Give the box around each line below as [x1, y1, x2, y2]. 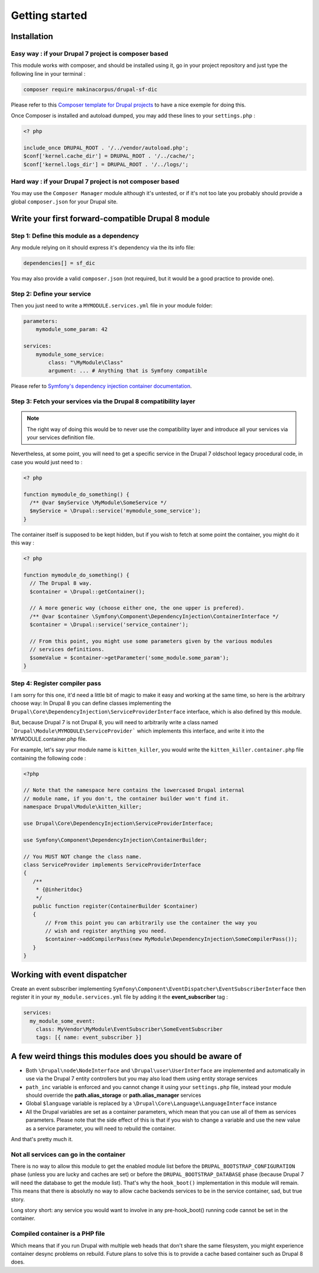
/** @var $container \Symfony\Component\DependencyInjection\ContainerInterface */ [30, 613, 279, 620]
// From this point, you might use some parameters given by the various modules [30, 638, 273, 644]
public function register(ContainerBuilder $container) [32, 902, 198, 909]
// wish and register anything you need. [45, 928, 167, 934]
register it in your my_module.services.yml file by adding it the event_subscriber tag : [11, 993, 228, 1000]
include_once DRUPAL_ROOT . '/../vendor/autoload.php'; [23, 144, 189, 151]
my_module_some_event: [30, 1018, 96, 1024]
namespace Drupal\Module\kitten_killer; [23, 804, 142, 810]
